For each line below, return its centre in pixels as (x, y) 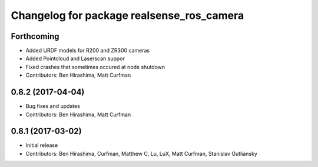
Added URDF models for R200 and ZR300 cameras (88, 51)
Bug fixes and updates (53, 106)
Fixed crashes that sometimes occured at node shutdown (95, 67)
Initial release (42, 145)
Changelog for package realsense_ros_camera (127, 15)
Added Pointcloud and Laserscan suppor (75, 58)
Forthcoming (35, 36)
